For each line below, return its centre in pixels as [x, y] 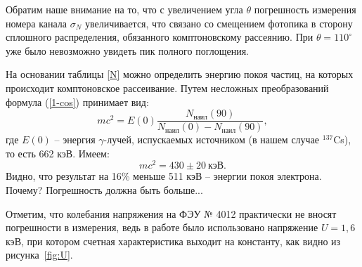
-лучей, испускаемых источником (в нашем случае [212, 139]
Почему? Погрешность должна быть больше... [104, 190]
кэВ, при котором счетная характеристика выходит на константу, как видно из [173, 241]
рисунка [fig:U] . [39, 255]
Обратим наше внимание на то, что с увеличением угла [124, 9]
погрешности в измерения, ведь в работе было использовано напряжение [162, 227]
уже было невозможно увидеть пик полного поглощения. [127, 50]
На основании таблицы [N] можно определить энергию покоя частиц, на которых [180, 74]
